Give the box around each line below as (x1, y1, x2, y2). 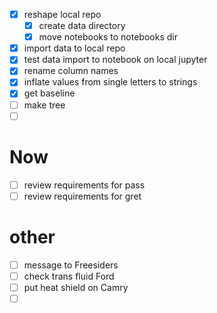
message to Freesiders (23, 259, 119, 271)
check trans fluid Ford (23, 270, 115, 282)
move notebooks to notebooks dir (38, 31, 178, 43)
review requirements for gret (23, 190, 142, 202)
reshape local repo (23, 9, 102, 20)
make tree (23, 99, 66, 111)
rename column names (23, 65, 119, 77)
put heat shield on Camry (23, 281, 129, 293)
